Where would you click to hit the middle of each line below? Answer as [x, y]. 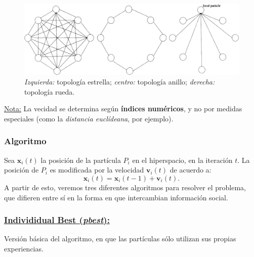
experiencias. [24, 248]
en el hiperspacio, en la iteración [182, 160]
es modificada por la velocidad [97, 170]
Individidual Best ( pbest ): [57, 220]
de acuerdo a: [190, 170]
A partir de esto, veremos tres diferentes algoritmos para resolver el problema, [125, 187]
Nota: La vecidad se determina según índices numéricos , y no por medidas [123, 109]
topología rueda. [50, 91]
